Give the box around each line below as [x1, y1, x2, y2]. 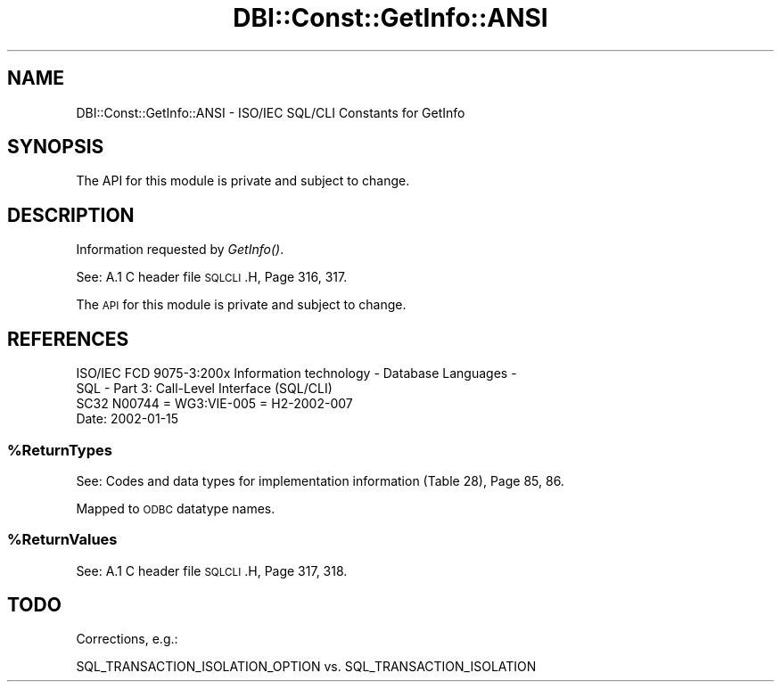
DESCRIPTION [7, 203, 135, 226]
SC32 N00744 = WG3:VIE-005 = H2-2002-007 [76, 396, 353, 412]
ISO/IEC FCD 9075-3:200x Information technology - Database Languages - [76, 365, 517, 381]
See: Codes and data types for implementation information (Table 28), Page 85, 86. [76, 472, 564, 488]
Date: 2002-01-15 [76, 411, 179, 427]
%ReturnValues [7, 530, 118, 549]
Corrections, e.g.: [76, 631, 178, 647]
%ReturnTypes [7, 440, 112, 459]
